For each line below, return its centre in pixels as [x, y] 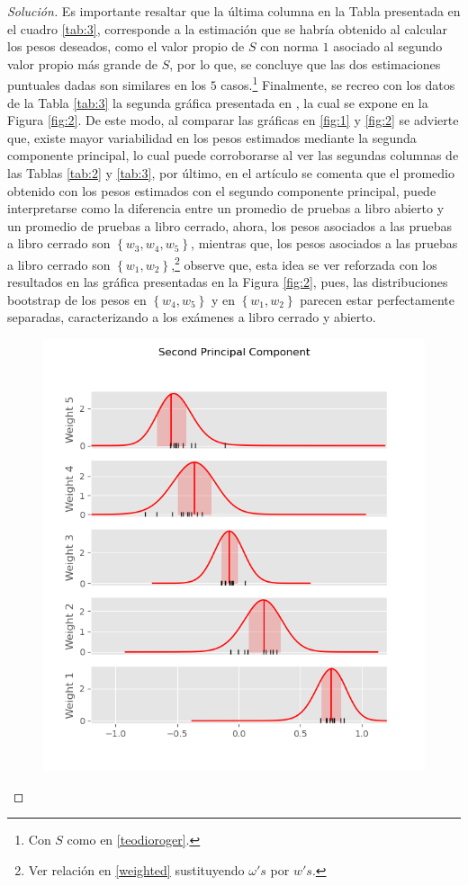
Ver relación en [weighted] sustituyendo [136, 870]
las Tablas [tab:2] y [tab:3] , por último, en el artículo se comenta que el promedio [231, 173]
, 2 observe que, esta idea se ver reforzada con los [304, 263]
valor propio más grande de [83, 63]
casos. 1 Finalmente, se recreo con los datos [338, 84]
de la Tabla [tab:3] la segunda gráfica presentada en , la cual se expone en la [218, 102]
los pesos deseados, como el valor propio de [126, 46]
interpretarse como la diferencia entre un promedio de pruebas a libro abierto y [226, 208]
